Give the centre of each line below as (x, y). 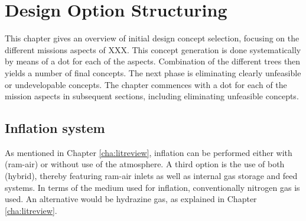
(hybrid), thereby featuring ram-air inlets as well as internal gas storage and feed (151, 176)
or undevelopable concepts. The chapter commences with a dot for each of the (146, 84)
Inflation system (55, 128)
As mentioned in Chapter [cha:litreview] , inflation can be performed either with (149, 152)
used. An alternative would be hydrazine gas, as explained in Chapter (131, 199)
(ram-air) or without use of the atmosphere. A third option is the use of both (145, 164)
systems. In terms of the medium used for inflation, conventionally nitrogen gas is (152, 187)
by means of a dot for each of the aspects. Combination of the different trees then (153, 61)
